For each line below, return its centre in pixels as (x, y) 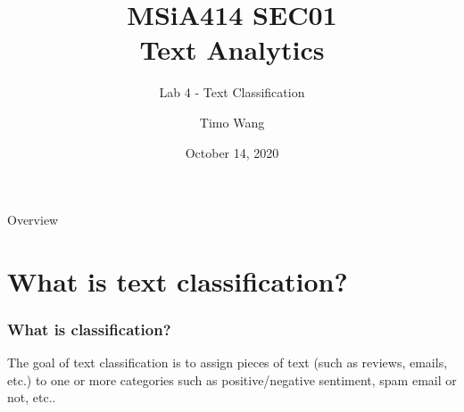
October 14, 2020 (232, 152)
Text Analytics (232, 49)
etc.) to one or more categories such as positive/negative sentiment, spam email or (232, 379)
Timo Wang (232, 122)
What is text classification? (178, 280)
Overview (33, 220)
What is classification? (89, 329)
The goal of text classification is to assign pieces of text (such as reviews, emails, (228, 363)
